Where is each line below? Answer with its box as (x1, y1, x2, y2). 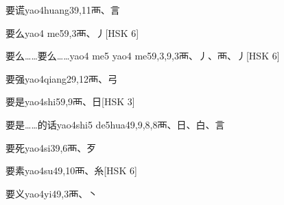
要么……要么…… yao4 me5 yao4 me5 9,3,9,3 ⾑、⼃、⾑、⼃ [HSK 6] (5, 49, 280, 63)
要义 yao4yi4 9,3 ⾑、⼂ (5, 186, 98, 200)
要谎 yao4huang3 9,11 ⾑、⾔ (5, 3, 120, 16)
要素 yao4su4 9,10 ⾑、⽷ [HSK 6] (5, 163, 137, 178)
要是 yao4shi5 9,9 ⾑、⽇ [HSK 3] (5, 94, 135, 109)
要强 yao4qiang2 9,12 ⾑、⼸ (5, 71, 117, 85)
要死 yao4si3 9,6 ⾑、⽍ (5, 140, 97, 154)
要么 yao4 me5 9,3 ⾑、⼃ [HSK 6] (5, 25, 139, 40)
